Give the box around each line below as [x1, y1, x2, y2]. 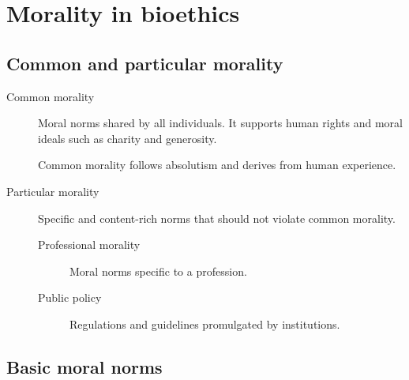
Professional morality [38, 236, 141, 253]
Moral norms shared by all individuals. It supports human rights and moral [38, 115, 403, 131]
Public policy [38, 289, 102, 306]
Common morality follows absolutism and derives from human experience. [38, 156, 396, 173]
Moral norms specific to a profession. [69, 262, 247, 279]
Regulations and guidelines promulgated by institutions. [69, 315, 340, 332]
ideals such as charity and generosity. [38, 130, 217, 146]
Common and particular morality [6, 51, 283, 75]
